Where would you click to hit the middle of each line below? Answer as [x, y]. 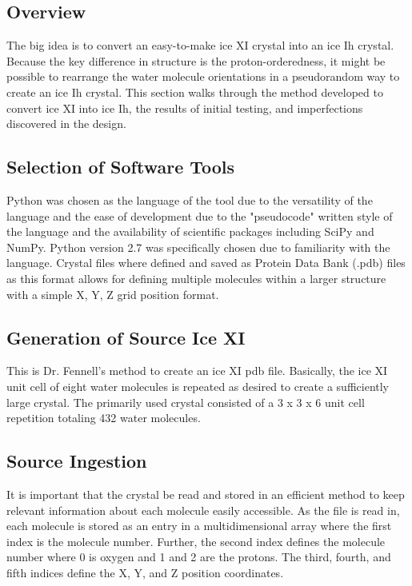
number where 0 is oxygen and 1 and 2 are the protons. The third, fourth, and [199, 557]
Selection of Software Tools [121, 167]
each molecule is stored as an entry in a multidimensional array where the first [199, 526]
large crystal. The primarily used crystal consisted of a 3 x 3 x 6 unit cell [186, 402]
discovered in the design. [66, 124]
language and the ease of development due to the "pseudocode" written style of [200, 215]
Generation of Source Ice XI [126, 337]
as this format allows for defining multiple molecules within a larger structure [196, 278]
